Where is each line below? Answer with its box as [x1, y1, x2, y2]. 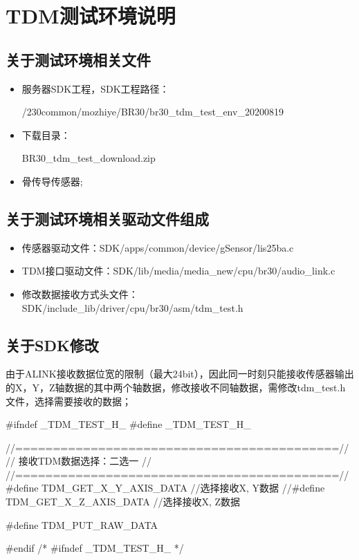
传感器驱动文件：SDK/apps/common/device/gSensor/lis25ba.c [21, 240, 294, 254]
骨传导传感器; [21, 174, 83, 188]
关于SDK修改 [6, 334, 99, 355]
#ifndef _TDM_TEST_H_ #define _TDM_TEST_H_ [6, 417, 251, 431]
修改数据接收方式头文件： [21, 286, 138, 301]
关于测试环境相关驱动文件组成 [6, 207, 209, 229]
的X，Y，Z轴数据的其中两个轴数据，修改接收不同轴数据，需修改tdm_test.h [6, 380, 346, 394]
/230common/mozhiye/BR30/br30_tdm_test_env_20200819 [21, 104, 284, 119]
